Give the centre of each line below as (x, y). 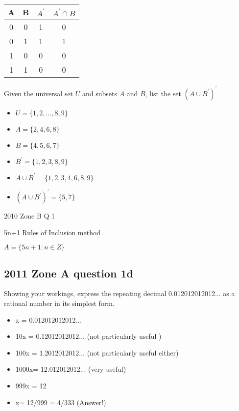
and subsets (99, 93)
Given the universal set (39, 93)
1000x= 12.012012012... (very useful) (71, 369)
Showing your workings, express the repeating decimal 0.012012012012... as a (119, 293)
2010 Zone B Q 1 (30, 216)
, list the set (163, 93)
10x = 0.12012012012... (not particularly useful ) (88, 336)
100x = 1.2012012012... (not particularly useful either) (97, 352)
